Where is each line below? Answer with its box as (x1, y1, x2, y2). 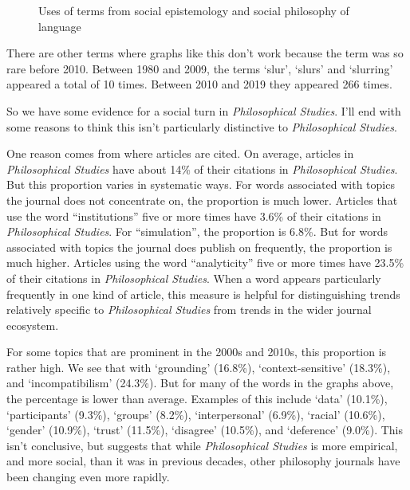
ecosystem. (6, 316, 59, 333)
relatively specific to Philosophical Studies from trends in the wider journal (6, 301, 372, 318)
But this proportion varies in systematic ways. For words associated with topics (6, 176, 395, 193)
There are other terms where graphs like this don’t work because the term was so (6, 45, 404, 61)
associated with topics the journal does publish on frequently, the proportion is (6, 238, 392, 255)
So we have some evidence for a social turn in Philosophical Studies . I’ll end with (6, 102, 401, 119)
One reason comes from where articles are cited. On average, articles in (6, 145, 354, 162)
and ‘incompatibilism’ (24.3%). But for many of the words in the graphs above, (6, 374, 394, 391)
